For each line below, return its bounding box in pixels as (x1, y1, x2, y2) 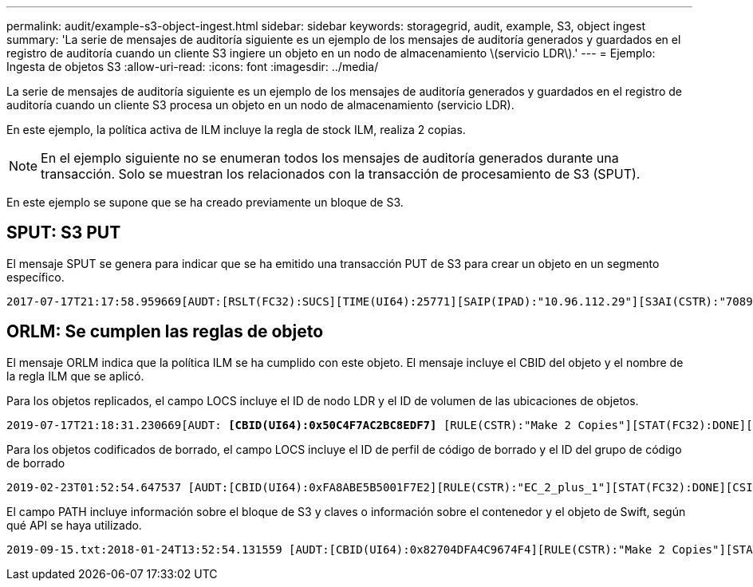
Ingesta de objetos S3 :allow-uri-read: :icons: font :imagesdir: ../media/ (6, 60, 379, 73)
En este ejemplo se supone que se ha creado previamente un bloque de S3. (6, 195, 404, 209)
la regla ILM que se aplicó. (6, 368, 144, 383)
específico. (6, 270, 65, 284)
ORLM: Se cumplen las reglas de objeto (6, 321, 324, 342)
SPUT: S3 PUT (6, 223, 121, 243)
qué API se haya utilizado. (6, 518, 142, 532)
